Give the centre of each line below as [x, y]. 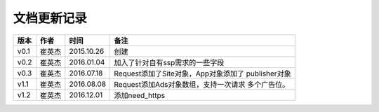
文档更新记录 [50, 18]
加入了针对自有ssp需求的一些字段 [169, 62]
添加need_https [139, 95]
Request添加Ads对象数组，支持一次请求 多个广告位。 [201, 84]
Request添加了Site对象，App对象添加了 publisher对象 [202, 73]
